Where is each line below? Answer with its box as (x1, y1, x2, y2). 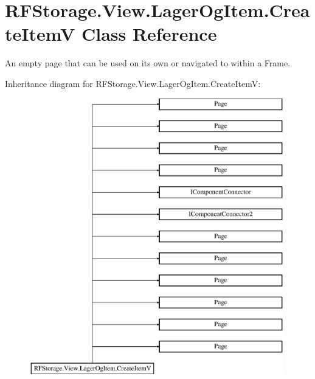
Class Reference (81, 21, 217, 46)
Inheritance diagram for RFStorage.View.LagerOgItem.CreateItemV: (5, 77, 261, 89)
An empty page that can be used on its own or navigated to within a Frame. (5, 57, 291, 69)
